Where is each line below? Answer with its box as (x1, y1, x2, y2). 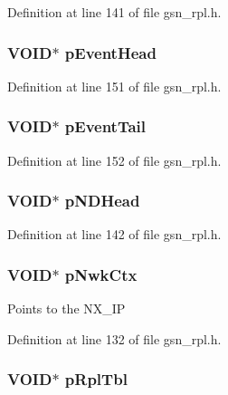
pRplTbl (64, 368, 128, 390)
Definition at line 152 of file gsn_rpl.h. (7, 150, 222, 169)
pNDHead (64, 189, 140, 212)
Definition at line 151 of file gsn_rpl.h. (7, 76, 222, 95)
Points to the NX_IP (7, 299, 126, 318)
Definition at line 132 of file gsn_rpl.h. (7, 329, 222, 348)
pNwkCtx (64, 263, 138, 285)
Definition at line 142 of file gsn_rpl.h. (7, 225, 222, 244)
